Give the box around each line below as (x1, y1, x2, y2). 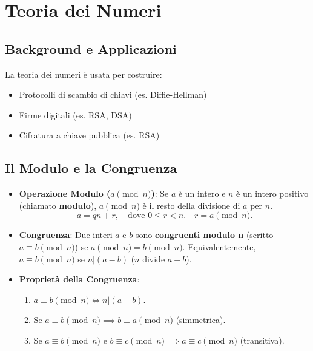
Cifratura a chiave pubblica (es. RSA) (19, 129, 160, 141)
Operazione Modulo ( (19, 187, 111, 200)
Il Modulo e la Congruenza (5, 158, 177, 177)
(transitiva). (240, 333, 285, 346)
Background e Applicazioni (5, 39, 177, 58)
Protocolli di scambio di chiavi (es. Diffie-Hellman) (19, 88, 207, 101)
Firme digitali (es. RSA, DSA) (19, 108, 132, 121)
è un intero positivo (236, 187, 309, 200)
